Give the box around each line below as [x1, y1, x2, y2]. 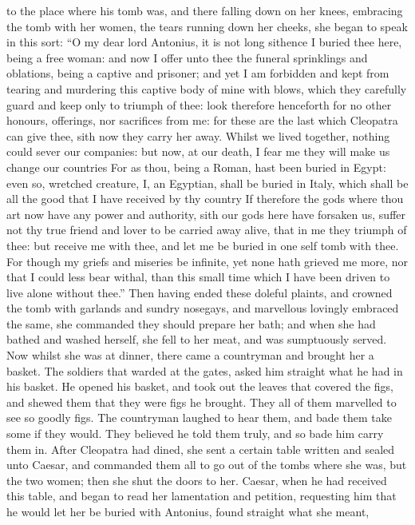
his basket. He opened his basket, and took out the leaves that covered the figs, [6, 378, 394, 395]
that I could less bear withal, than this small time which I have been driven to [6, 268, 390, 285]
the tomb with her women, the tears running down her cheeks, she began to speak [6, 18, 408, 34]
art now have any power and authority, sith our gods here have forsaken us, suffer [6, 205, 405, 222]
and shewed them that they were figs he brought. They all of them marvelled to [6, 393, 397, 410]
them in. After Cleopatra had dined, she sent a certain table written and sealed [6, 440, 395, 457]
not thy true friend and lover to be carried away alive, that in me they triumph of [6, 221, 407, 238]
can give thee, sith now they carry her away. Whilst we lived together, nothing [6, 127, 390, 144]
